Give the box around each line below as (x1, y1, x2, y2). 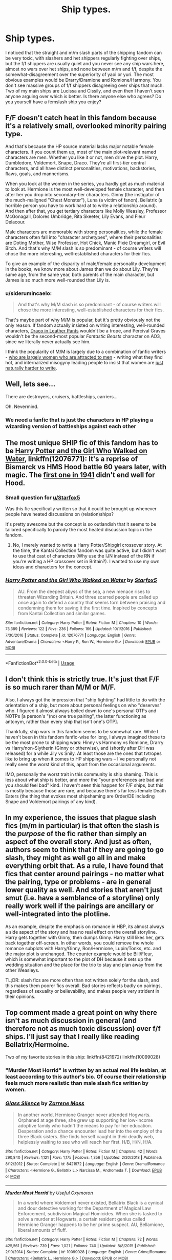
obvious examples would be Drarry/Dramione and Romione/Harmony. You (5, 77, 161, 83)
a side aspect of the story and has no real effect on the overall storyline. (5, 929, 157, 935)
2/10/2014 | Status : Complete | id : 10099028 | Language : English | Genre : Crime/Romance (5, 1250, 167, 1255)
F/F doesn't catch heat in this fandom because (5, 114, 157, 122)
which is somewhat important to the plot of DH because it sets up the (5, 956, 152, 962)
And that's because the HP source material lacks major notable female (5, 143, 154, 150)
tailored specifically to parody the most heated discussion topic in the (5, 527, 153, 533)
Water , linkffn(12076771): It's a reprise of (5, 455, 138, 464)
